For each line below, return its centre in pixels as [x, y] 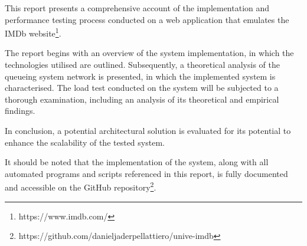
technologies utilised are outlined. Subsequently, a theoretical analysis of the [142, 65]
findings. [20, 111]
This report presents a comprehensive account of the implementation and [137, 8]
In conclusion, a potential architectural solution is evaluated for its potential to [148, 130]
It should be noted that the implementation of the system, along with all [137, 162]
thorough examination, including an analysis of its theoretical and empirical [142, 99]
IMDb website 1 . [33, 32]
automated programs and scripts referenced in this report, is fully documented [146, 173]
